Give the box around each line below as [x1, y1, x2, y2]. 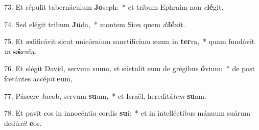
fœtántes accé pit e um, [4, 73, 73, 83]
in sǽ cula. [4, 46, 37, 56]
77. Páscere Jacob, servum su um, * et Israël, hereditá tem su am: [4, 90, 206, 101]
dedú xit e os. [4, 117, 42, 128]
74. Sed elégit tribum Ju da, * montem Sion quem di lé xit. [4, 18, 185, 29]
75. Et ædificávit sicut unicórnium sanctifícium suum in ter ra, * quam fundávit [4, 36, 255, 47]
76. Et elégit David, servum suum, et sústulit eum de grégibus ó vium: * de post [4, 63, 255, 74]
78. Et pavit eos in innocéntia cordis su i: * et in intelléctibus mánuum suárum [4, 107, 250, 118]
